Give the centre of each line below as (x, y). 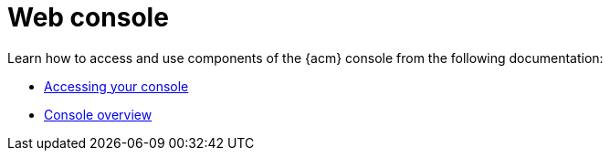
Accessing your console (116, 86)
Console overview (98, 114)
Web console (88, 17)
